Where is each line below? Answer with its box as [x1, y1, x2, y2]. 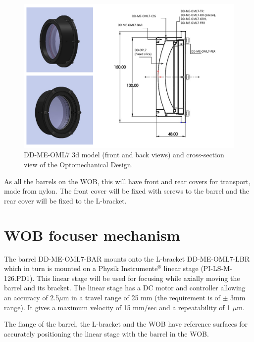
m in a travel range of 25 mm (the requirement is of [63, 292, 220, 302]
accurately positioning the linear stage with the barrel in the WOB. [4, 328, 209, 339]
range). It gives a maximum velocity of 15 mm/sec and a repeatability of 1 [4, 302, 231, 312]
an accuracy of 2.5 [4, 292, 59, 302]
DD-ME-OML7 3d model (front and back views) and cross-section [24, 149, 224, 160]
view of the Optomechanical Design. [24, 159, 133, 170]
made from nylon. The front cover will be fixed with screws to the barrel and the [4, 186, 250, 196]
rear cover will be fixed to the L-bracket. [4, 195, 127, 205]
